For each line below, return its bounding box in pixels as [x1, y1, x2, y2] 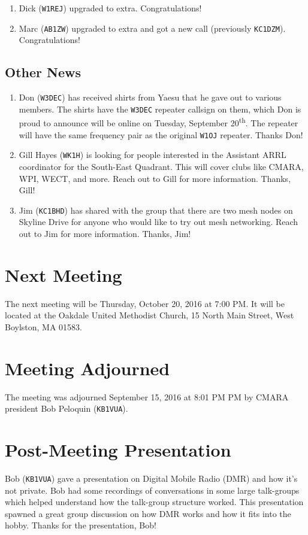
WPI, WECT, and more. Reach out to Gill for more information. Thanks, [19, 172, 291, 184]
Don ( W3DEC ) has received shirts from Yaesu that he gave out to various [19, 91, 282, 104]
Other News [5, 63, 81, 81]
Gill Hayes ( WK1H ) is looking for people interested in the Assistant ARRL [19, 148, 286, 161]
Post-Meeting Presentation [5, 437, 231, 462]
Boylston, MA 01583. [5, 320, 82, 333]
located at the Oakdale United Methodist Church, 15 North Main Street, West [5, 309, 294, 321]
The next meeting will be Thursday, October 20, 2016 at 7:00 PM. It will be [5, 297, 285, 309]
